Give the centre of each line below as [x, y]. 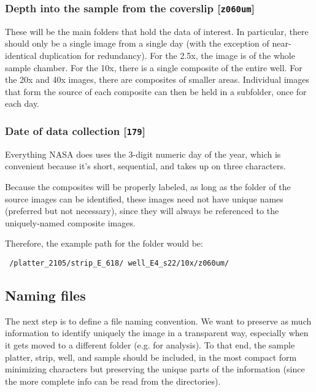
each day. [22, 103]
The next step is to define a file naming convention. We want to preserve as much [158, 321]
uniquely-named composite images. [70, 222]
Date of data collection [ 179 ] [75, 130]
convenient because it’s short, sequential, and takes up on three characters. [145, 166]
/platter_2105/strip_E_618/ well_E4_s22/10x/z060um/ [119, 263]
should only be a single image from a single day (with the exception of [137, 43]
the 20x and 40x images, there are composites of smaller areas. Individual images [157, 79]
